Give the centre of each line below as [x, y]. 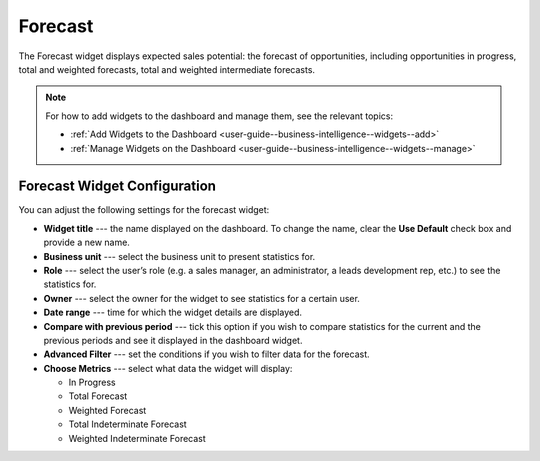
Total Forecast [98, 396]
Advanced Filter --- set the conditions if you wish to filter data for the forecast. [206, 354]
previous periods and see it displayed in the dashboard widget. [173, 340]
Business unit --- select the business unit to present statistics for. [179, 256]
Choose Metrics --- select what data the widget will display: [168, 368]
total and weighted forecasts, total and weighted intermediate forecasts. [166, 69]
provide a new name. [86, 242]
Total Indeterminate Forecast [127, 424]
